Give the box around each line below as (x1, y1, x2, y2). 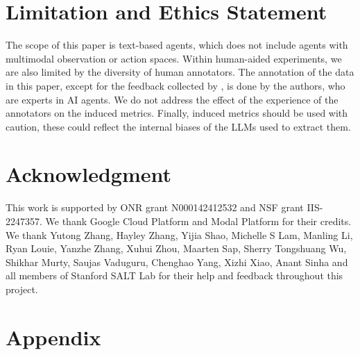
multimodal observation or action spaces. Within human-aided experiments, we (6, 51, 342, 65)
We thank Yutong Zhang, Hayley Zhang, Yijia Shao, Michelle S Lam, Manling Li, (6, 227, 353, 242)
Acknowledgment (6, 160, 171, 188)
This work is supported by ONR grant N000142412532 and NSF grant (6, 200, 304, 215)
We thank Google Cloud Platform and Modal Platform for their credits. (45, 214, 352, 228)
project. (6, 281, 38, 296)
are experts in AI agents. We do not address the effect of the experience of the (6, 92, 338, 106)
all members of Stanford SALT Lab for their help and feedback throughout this (6, 268, 343, 283)
